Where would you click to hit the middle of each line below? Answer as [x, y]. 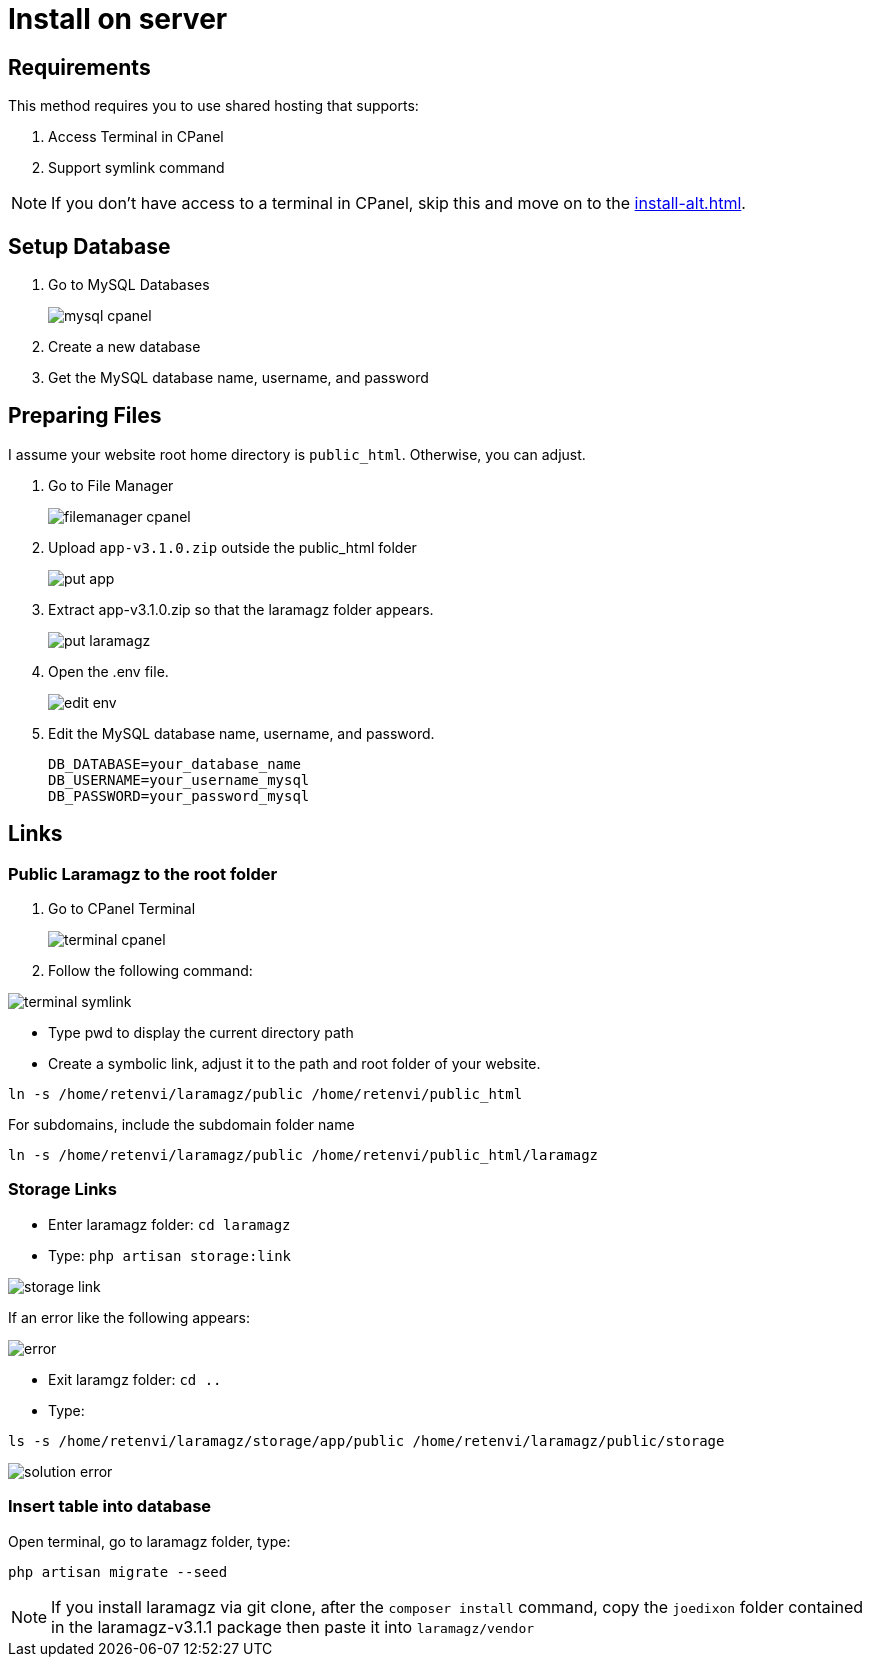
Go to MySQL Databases [129, 285]
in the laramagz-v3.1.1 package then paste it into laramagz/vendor [293, 1626]
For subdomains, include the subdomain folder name [181, 1125]
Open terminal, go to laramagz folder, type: [149, 1541]
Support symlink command [136, 168]
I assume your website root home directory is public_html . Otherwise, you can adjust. [297, 454]
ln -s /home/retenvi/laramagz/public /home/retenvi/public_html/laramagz [303, 1155]
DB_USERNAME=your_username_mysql [179, 779]
